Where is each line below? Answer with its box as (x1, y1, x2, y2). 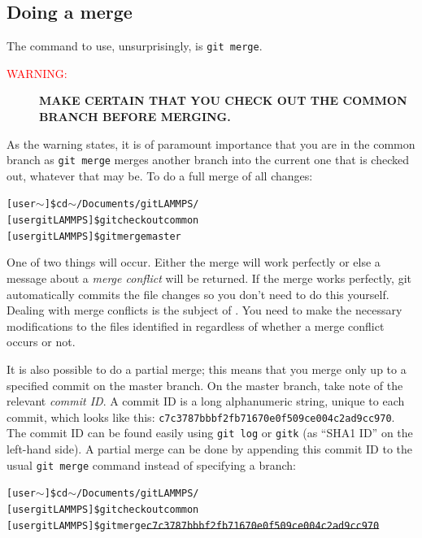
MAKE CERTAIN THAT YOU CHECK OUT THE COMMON (39, 92, 407, 109)
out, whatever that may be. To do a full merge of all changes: (7, 167, 313, 184)
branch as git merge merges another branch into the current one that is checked (7, 151, 409, 168)
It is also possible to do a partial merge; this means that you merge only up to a (7, 361, 407, 378)
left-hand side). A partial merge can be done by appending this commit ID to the (7, 440, 412, 458)
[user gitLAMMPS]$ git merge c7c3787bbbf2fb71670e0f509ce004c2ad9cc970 (7, 519, 380, 531)
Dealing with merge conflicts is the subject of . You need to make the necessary (7, 302, 402, 319)
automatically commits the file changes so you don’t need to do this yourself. (7, 285, 389, 302)
